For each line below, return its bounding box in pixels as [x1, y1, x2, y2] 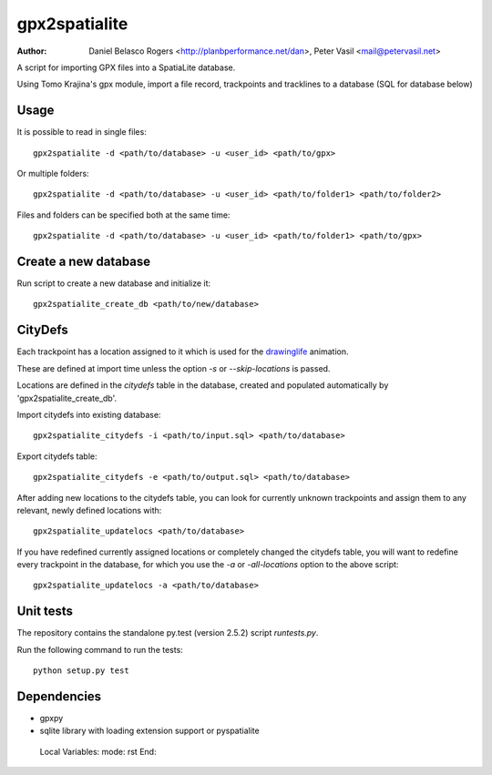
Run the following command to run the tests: [16, 644, 184, 655]
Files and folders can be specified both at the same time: [16, 209, 231, 220]
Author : [16, 46, 47, 56]
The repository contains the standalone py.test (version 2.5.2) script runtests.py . [16, 627, 319, 638]
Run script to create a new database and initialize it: [16, 278, 211, 289]
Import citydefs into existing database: [16, 409, 161, 420]
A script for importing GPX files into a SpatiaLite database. [16, 62, 236, 73]
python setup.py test [33, 666, 129, 676]
